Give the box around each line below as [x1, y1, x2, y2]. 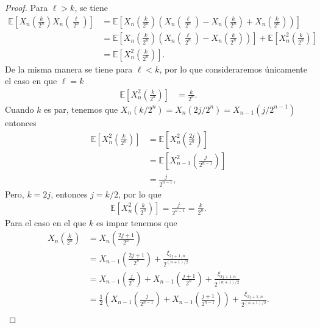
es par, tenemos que [44, 102, 118, 115]
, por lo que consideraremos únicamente [159, 62, 307, 75]
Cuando [5, 102, 34, 115]
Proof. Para [5, 1, 48, 13]
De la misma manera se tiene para [5, 62, 133, 75]
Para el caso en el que [5, 216, 87, 229]
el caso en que [5, 74, 57, 87]
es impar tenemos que [96, 216, 177, 229]
